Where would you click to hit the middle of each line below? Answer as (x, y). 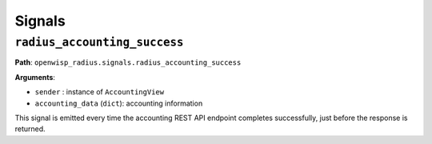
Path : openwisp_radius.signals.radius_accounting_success (128, 62)
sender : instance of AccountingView (99, 92)
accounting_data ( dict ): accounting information (119, 103)
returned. (30, 129)
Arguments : (35, 77)
